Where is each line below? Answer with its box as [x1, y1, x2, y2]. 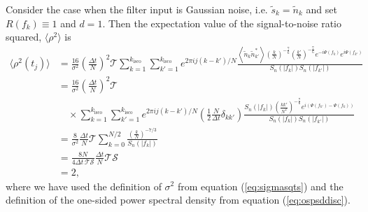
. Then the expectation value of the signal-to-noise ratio [102, 15, 342, 30]
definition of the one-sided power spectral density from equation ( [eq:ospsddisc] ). [6, 192, 351, 207]
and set [306, 2, 337, 16]
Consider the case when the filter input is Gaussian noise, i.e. [6, 2, 268, 16]
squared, [6, 29, 42, 44]
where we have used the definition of [6, 178, 162, 193]
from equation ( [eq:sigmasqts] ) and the [177, 178, 344, 193]
